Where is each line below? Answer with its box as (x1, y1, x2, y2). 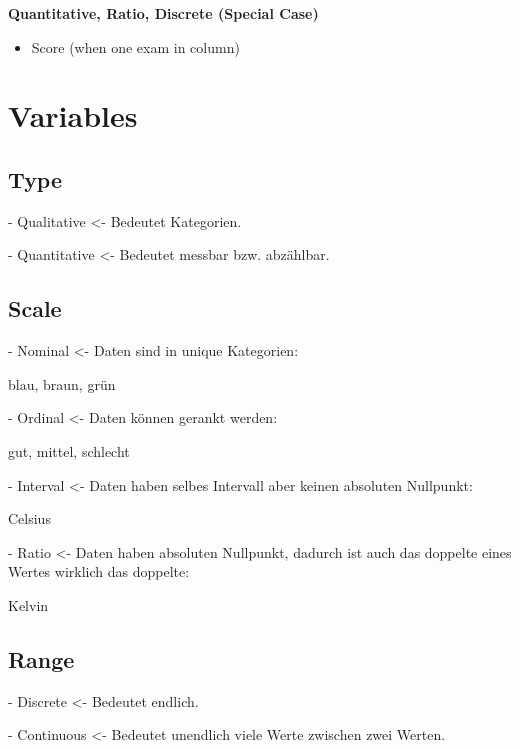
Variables (8, 95, 138, 136)
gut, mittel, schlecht (8, 440, 130, 461)
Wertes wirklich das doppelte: (8, 561, 190, 582)
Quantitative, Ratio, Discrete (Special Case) (8, 3, 319, 23)
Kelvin (8, 594, 49, 615)
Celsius (8, 508, 51, 529)
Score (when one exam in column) (31, 36, 240, 57)
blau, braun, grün (8, 373, 116, 394)
